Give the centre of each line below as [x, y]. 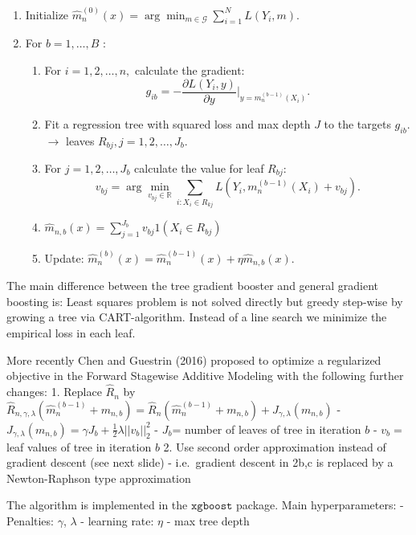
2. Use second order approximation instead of [275, 446]
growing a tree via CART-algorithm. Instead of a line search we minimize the [197, 317]
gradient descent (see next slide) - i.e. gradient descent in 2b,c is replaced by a [200, 462]
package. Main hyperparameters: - [320, 505]
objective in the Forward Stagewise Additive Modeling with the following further [205, 376]
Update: [64, 257]
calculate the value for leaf [199, 167]
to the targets [357, 123]
